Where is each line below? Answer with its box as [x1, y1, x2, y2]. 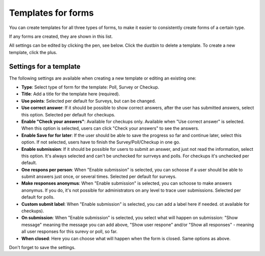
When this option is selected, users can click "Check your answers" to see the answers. [21, 125, 199, 131]
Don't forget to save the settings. [9, 245, 76, 250]
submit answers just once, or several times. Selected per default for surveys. [21, 173, 177, 179]
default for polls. [21, 194, 55, 200]
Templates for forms [9, 7, 94, 18]
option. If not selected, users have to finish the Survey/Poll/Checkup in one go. [21, 139, 181, 145]
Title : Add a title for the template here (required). [21, 91, 120, 97]
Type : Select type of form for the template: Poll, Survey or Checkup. [21, 84, 159, 90]
